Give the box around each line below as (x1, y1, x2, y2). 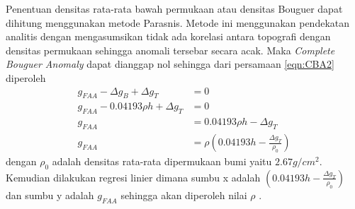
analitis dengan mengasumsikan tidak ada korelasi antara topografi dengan (6, 29, 331, 44)
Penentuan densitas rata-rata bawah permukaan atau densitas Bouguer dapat (6, 1, 343, 16)
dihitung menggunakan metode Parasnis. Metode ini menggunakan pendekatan (6, 15, 350, 30)
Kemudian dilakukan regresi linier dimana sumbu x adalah (6, 169, 261, 184)
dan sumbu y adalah (6, 187, 94, 202)
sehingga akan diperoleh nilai (120, 187, 247, 202)
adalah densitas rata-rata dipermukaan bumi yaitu (52, 154, 272, 169)
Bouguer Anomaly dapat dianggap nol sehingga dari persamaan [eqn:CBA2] (6, 56, 334, 71)
